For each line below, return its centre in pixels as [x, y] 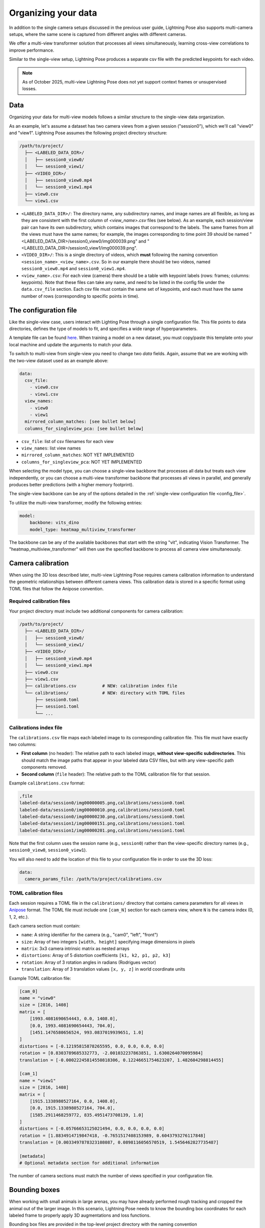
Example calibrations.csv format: [47, 783]
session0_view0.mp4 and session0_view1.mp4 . [74, 269]
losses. [29, 89]
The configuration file [43, 310]
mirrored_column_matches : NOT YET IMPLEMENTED [78, 455]
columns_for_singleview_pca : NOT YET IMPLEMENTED [82, 462]
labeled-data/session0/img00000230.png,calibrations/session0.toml [102, 817]
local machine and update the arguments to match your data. [71, 344]
